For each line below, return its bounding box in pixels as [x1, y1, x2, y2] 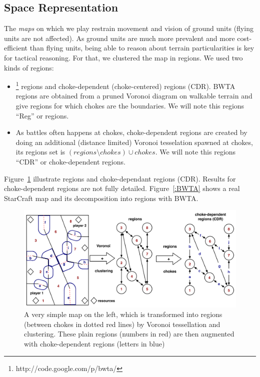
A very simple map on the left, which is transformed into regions [24, 309, 222, 319]
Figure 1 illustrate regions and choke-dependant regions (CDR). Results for [4, 173, 236, 183]
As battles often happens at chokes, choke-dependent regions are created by [15, 127, 247, 137]
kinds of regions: [4, 62, 54, 72]
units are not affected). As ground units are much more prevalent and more [4, 32, 235, 43]
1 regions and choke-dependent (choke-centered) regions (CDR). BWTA [15, 79, 235, 91]
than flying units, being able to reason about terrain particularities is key [29, 42, 254, 53]
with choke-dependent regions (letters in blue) [24, 338, 165, 348]
